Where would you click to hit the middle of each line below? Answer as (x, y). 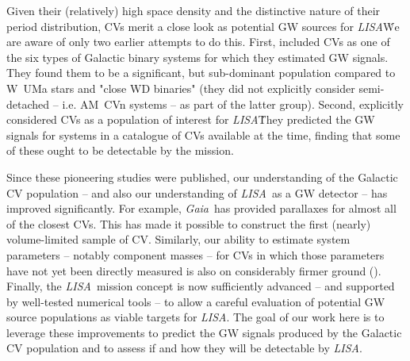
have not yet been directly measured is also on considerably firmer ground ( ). (194, 270)
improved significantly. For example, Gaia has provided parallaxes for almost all (201, 208)
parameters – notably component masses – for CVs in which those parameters (195, 254)
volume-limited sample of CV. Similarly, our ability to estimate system (178, 239)
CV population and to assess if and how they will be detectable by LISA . (184, 348)
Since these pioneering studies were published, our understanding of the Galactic (202, 177)
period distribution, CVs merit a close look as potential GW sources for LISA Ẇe (203, 26)
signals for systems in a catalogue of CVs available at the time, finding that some (203, 134)
